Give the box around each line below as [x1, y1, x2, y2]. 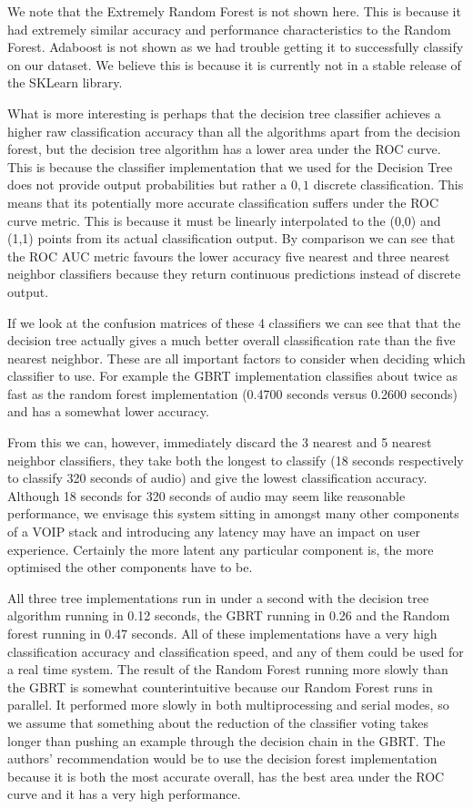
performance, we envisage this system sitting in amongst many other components [7, 504, 459, 523]
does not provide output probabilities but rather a [7, 175, 287, 194]
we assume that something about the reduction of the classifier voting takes [7, 712, 428, 732]
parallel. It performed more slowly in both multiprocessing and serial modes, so [7, 695, 449, 714]
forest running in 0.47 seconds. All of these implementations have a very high [7, 624, 438, 642]
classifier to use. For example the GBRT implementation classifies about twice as [7, 366, 458, 385]
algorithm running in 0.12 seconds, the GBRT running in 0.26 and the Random [7, 606, 450, 625]
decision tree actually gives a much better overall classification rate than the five [7, 331, 456, 350]
